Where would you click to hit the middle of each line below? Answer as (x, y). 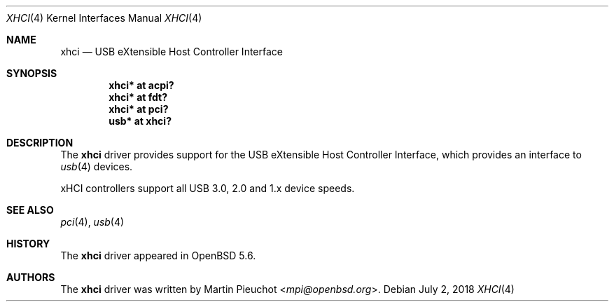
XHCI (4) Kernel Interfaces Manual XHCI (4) (104, 18)
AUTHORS (31, 277)
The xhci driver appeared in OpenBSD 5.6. (158, 255)
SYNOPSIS (32, 73)
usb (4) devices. (97, 166)
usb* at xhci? (140, 121)
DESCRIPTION (40, 143)
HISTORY (28, 244)
